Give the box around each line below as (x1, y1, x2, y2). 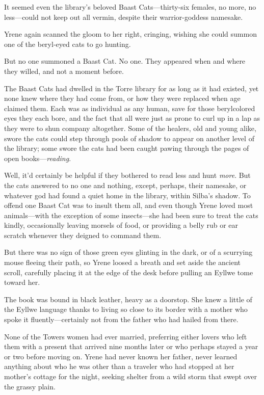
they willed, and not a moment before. (4, 65, 124, 76)
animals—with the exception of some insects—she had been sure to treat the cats (4, 209, 258, 220)
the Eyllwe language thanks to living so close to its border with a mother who (4, 304, 248, 314)
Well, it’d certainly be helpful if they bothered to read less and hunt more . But (4, 170, 251, 180)
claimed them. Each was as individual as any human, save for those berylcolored (4, 102, 255, 113)
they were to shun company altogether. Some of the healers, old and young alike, (4, 122, 256, 133)
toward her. (4, 277, 40, 287)
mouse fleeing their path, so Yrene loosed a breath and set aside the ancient (4, 257, 241, 268)
